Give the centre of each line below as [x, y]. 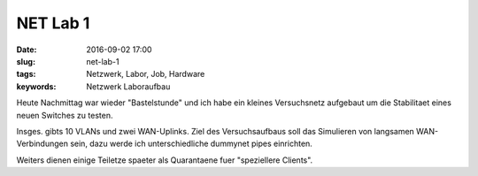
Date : [27, 50]
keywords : [36, 86]
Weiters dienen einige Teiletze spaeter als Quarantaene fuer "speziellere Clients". [165, 160]
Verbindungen [42, 144]
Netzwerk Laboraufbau [128, 86]
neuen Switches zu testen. [65, 115]
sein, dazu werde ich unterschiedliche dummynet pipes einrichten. [191, 144]
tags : [26, 74]
